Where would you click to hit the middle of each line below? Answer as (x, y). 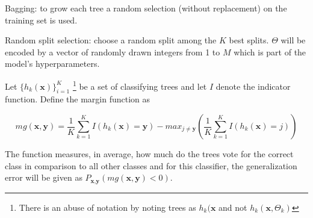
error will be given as (44, 177)
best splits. (249, 40)
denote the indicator (253, 86)
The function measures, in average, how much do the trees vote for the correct (149, 154)
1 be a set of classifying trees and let (140, 85)
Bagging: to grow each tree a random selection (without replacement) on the (146, 8)
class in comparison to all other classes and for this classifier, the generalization (151, 165)
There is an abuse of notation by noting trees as (107, 207)
